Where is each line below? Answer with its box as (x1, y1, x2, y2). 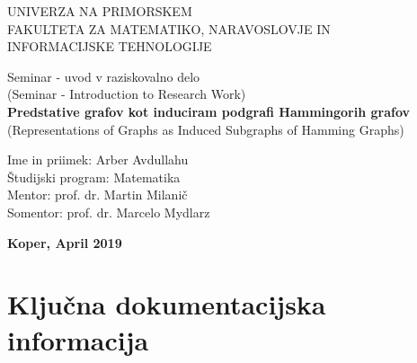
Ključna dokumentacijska (7, 286, 326, 323)
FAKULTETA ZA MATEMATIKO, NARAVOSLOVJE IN (7, 19, 331, 38)
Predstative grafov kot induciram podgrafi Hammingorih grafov (7, 102, 411, 120)
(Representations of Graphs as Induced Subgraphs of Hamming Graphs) (7, 120, 404, 138)
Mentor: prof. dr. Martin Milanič (7, 185, 188, 204)
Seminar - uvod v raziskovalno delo (7, 66, 200, 85)
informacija (7, 321, 149, 358)
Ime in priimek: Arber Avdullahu (7, 150, 189, 169)
